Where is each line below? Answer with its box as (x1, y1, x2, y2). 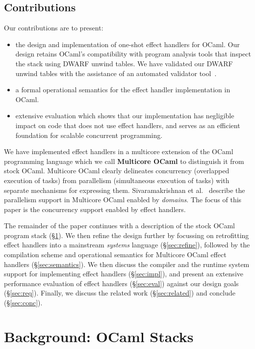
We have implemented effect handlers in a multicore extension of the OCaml (4, 146, 233, 157)
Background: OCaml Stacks (4, 326, 194, 346)
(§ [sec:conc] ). (4, 297, 43, 308)
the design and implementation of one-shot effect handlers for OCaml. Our (15, 39, 240, 49)
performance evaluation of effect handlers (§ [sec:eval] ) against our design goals (4, 278, 239, 288)
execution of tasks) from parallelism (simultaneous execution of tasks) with (4, 175, 229, 185)
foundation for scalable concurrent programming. (15, 130, 163, 140)
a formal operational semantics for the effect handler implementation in (15, 84, 230, 95)
